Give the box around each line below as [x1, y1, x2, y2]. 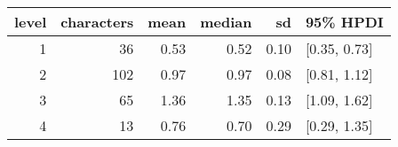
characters [60, 12, 134, 32]
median [200, 12, 252, 32]
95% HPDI [305, 12, 384, 32]
